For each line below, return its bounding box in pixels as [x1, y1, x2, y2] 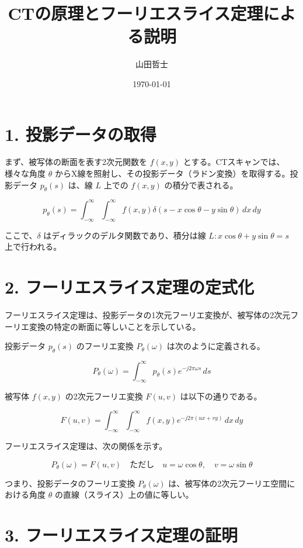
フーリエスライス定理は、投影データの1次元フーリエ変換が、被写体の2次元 [5, 309, 291, 321]
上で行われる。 [5, 240, 62, 253]
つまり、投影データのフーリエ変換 [5, 477, 135, 489]
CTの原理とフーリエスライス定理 [8, 1, 263, 25]
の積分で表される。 [164, 178, 238, 191]
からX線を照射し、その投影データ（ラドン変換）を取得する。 [54, 167, 290, 180]
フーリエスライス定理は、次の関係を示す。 [5, 440, 168, 452]
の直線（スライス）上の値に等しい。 [54, 488, 194, 501]
